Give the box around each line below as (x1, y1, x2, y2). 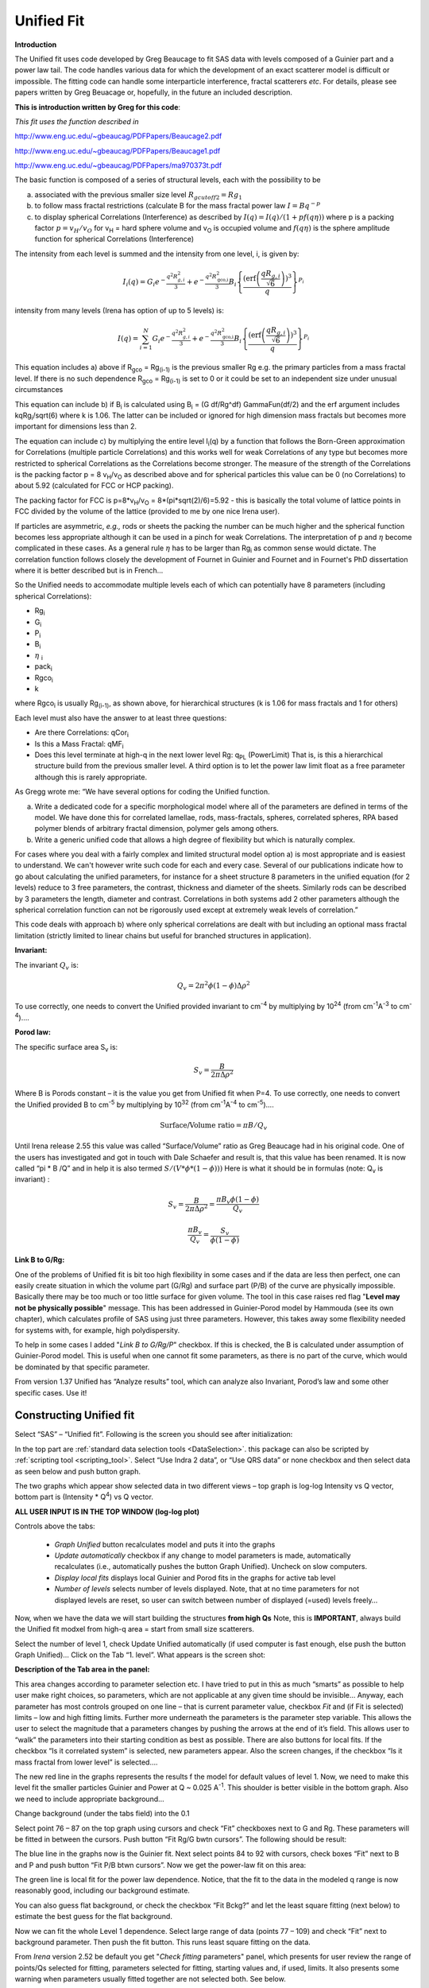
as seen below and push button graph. (14, 1466, 141, 1476)
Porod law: (14, 1027, 52, 1037)
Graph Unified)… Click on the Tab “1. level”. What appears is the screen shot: (14, 1650, 265, 1660)
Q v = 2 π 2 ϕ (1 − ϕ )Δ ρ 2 (176, 980, 250, 992)
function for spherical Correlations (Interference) (34, 235, 195, 244)
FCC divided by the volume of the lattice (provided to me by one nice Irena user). (14, 507, 280, 516)
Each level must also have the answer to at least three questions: (14, 712, 227, 723)
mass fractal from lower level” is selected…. (14, 1757, 158, 1767)
